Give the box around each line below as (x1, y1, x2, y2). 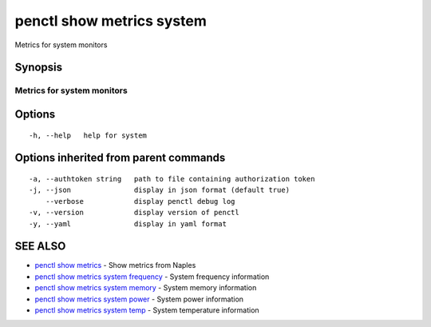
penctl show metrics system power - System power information (34, 294, 243, 304)
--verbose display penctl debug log (45, 197, 235, 205)
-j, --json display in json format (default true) (29, 185, 291, 195)
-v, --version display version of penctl (29, 208, 239, 217)
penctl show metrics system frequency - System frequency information (34, 272, 270, 281)
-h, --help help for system (29, 130, 148, 140)
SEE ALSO (14, 240, 66, 253)
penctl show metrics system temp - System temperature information (34, 305, 259, 315)
